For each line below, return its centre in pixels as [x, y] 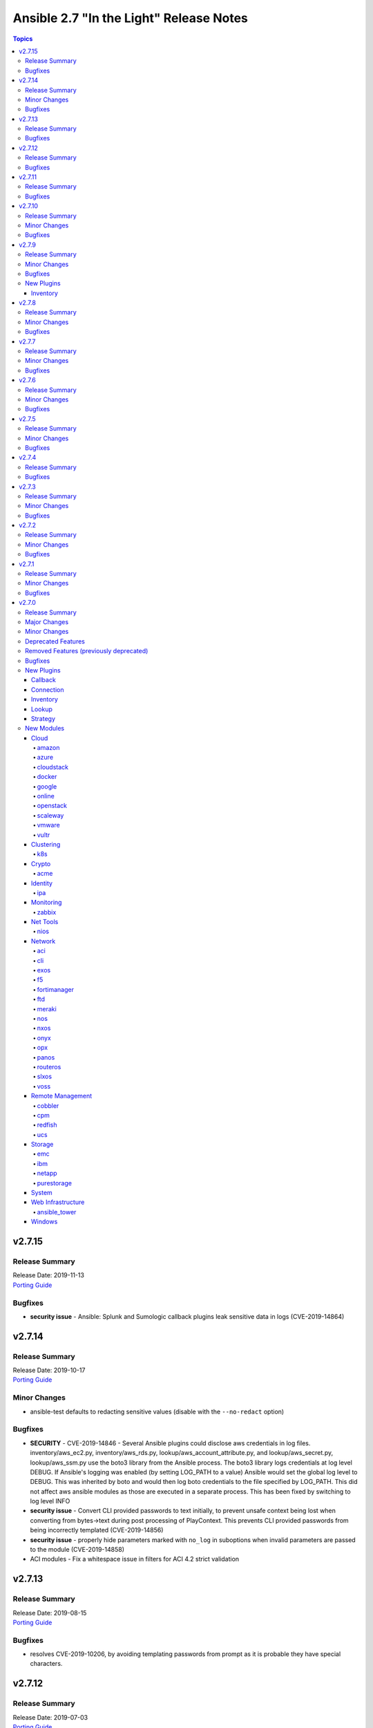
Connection [48, 689]
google [47, 786]
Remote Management [62, 1096]
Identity [42, 883]
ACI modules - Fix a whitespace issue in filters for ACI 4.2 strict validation [135, 1559]
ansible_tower [57, 1212]
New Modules [45, 729]
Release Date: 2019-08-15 [50, 1613]
